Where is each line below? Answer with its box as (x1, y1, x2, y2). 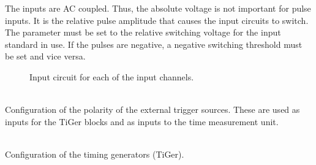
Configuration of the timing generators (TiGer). (5, 147, 184, 160)
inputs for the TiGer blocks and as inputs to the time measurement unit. (5, 115, 279, 128)
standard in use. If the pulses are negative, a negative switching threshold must (5, 37, 303, 50)
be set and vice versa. (5, 50, 86, 63)
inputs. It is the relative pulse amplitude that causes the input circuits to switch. (5, 13, 309, 26)
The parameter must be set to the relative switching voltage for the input (5, 26, 281, 39)
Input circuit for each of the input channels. (29, 70, 194, 83)
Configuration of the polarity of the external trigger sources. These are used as (5, 103, 300, 116)
